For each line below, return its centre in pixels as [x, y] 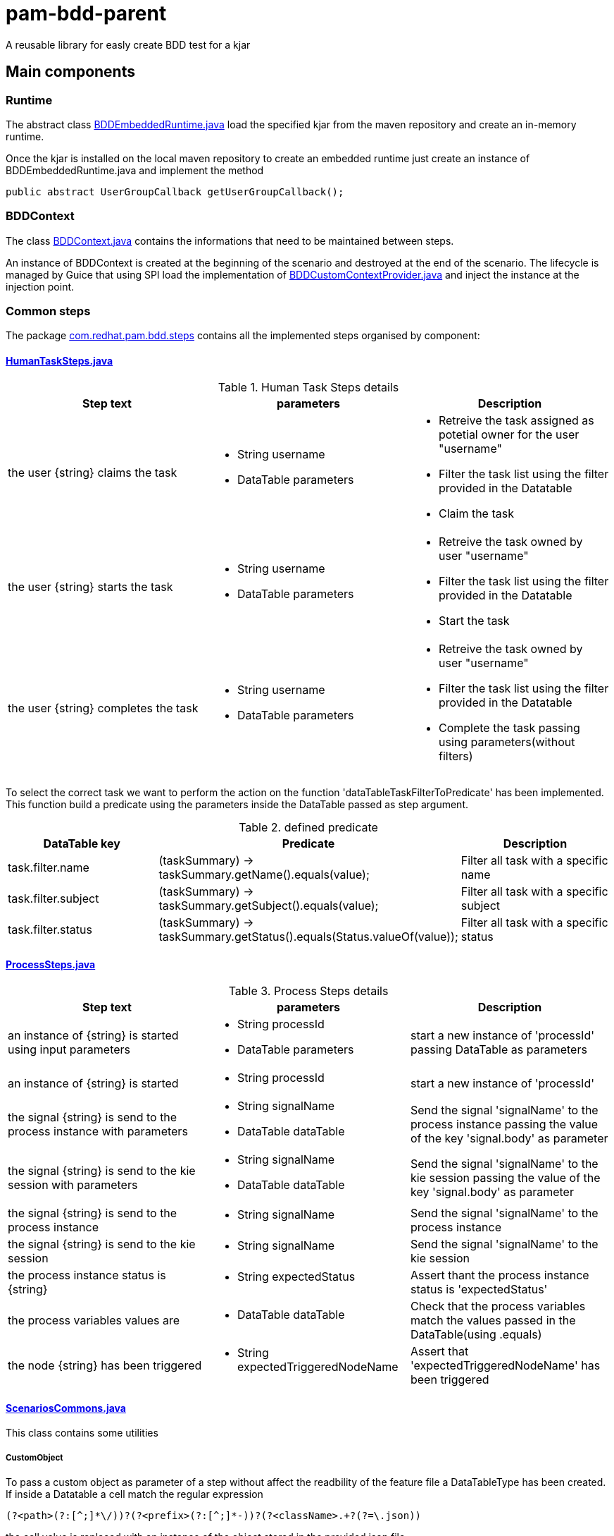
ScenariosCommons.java [66, 1408]
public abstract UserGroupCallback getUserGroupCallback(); [175, 191]
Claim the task [476, 513]
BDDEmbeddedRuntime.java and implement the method [135, 170]
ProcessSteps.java [51, 965]
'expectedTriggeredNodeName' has [505, 1365]
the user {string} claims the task [93, 472]
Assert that [439, 1351]
